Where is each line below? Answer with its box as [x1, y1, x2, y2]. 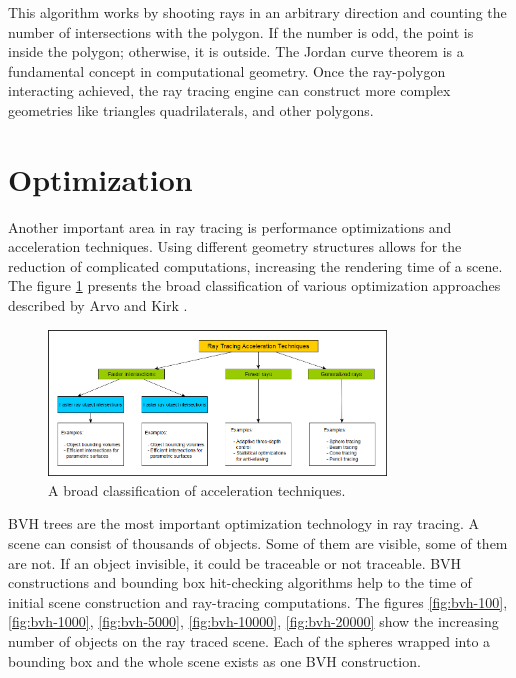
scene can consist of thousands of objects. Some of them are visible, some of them [8, 533, 508, 554]
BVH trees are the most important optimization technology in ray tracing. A [8, 513, 480, 534]
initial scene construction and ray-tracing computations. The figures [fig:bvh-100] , [8, 591, 508, 612]
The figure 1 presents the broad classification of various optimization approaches [8, 275, 501, 296]
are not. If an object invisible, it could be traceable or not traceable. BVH [8, 552, 462, 573]
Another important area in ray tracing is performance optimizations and [8, 216, 452, 237]
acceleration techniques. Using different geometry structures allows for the [8, 236, 462, 257]
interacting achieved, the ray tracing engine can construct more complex [8, 80, 451, 101]
